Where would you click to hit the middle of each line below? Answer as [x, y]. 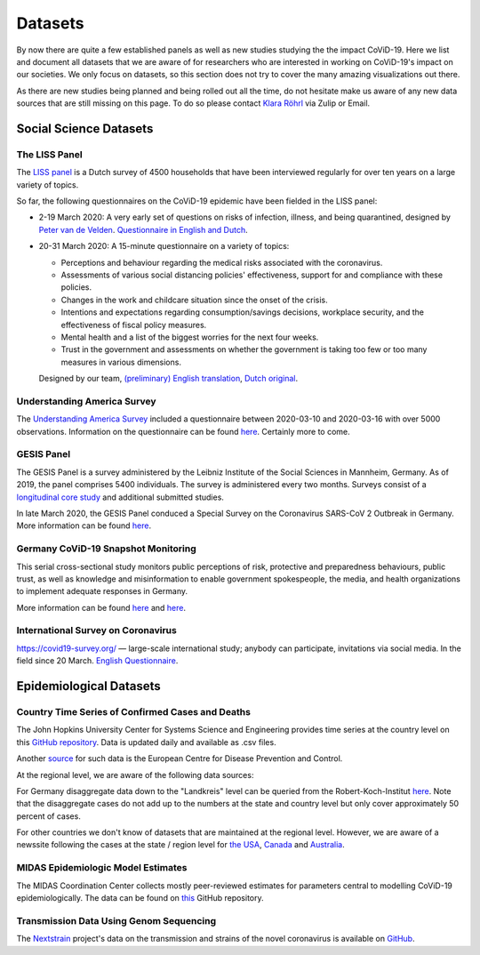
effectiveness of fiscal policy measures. [134, 325]
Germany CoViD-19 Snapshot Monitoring [107, 549]
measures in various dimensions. [121, 362]
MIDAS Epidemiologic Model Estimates [102, 868]
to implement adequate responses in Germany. [102, 591]
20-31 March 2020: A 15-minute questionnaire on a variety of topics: [164, 246]
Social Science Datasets [85, 128]
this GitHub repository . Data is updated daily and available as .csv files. [146, 742]
